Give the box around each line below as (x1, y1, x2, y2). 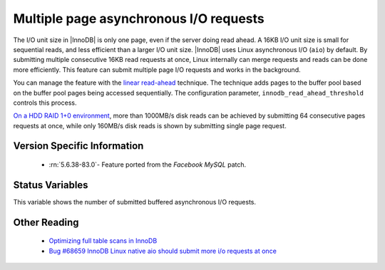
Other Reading (13, 216, 79, 228)
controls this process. (13, 98, 77, 107)
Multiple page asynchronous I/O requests (13, 11, 265, 26)
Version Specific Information (13, 140, 144, 152)
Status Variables (13, 179, 88, 191)
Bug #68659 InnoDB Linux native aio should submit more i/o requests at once (48, 246, 277, 255)
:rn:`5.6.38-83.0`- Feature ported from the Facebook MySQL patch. (48, 160, 247, 169)
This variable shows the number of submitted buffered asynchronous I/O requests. (13, 197, 257, 206)
